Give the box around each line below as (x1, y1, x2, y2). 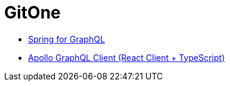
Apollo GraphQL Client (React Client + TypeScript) (28, 52, 225, 63)
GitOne (4, 2, 61, 23)
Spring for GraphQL (28, 33, 105, 44)
